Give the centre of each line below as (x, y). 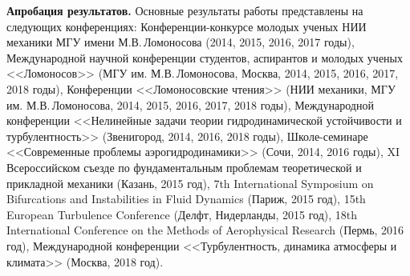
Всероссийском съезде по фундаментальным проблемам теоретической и (184, 167)
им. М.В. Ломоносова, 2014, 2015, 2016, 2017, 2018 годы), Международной (190, 104)
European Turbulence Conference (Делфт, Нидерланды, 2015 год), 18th (182, 214)
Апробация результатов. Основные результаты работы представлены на (185, 10)
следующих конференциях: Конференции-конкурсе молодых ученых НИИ (187, 26)
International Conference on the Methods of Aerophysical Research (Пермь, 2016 (205, 230)
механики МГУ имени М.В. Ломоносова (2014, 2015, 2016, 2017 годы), (181, 42)
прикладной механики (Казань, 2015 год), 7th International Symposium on (190, 183)
